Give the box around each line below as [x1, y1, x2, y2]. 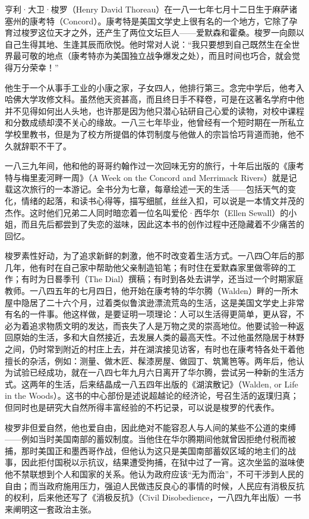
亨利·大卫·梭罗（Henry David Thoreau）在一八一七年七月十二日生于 [5, 3, 273, 15]
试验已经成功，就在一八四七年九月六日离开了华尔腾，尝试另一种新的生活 [12, 366, 296, 379]
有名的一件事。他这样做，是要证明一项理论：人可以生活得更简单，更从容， [5, 308, 296, 320]
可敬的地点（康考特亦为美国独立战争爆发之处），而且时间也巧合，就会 [21, 49, 292, 62]
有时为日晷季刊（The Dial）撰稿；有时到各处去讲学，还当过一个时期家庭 [21, 273, 304, 285]
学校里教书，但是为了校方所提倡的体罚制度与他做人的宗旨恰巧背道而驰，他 [5, 127, 296, 140]
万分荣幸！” [12, 61, 59, 73]
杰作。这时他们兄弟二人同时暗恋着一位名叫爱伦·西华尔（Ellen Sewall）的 [5, 206, 289, 218]
